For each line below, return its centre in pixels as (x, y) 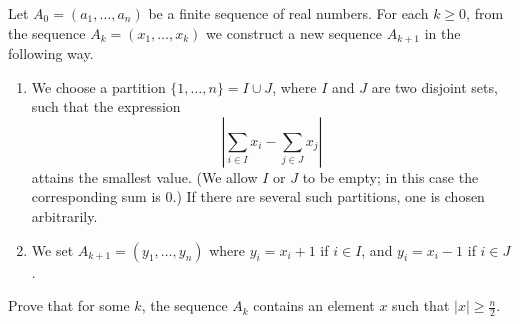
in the (442, 32)
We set (52, 249)
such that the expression (106, 106)
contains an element (314, 305)
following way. (51, 53)
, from (485, 13)
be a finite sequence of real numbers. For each (288, 13)
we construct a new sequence (294, 32)
